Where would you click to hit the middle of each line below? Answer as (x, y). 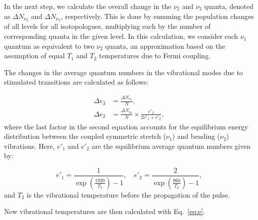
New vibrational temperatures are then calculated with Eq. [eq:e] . (105, 211)
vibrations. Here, (30, 146)
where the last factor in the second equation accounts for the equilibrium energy (126, 126)
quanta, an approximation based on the (165, 46)
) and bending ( (196, 136)
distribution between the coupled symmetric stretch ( (85, 136)
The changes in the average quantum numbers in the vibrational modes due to (124, 72)
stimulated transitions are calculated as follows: (76, 82)
